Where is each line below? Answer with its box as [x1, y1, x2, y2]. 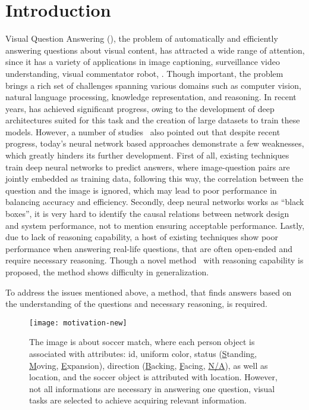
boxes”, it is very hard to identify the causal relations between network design [5, 207, 289, 220]
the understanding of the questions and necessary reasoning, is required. [5, 297, 267, 310]
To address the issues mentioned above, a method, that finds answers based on [5, 285, 292, 298]
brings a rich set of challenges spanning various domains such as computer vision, [5, 79, 301, 91]
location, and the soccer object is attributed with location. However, [29, 371, 278, 383]
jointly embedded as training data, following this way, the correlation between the [5, 172, 304, 185]
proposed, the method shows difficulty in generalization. [5, 266, 209, 278]
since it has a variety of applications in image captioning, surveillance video [5, 55, 280, 68]
